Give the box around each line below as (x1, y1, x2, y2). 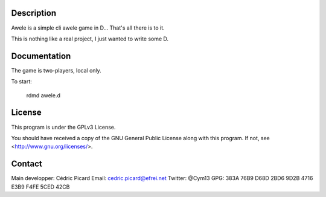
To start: (11, 78, 33, 85)
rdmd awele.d (26, 91, 60, 99)
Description (11, 8, 57, 18)
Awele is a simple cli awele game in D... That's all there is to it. (11, 24, 165, 31)
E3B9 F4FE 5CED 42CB (11, 183, 70, 190)
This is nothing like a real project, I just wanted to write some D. (11, 35, 169, 42)
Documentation (11, 51, 71, 61)
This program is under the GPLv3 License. (11, 123, 116, 131)
